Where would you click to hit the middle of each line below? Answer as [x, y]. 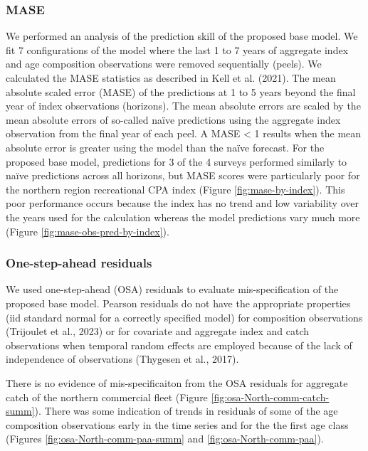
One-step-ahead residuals [79, 263]
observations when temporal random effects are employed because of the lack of [179, 345]
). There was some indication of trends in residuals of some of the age [186, 411]
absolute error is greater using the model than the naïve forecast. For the [165, 147]
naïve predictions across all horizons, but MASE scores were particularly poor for [183, 175]
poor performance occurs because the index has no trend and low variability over [182, 203]
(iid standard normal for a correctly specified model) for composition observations [184, 317]
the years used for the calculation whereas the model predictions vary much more [183, 217]
